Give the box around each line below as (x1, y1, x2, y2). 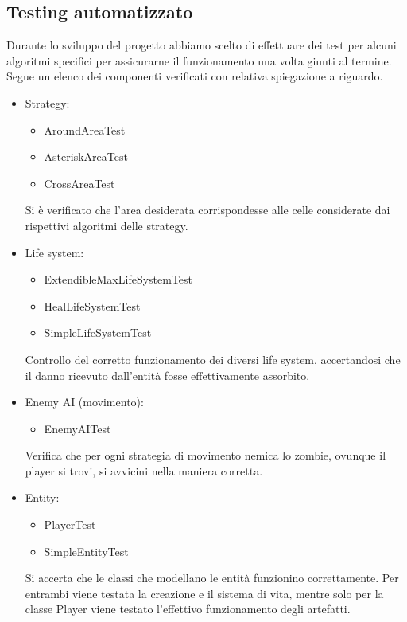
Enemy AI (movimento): (25, 393, 144, 410)
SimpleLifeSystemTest (44, 324, 152, 341)
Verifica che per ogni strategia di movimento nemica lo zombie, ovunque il (25, 447, 386, 464)
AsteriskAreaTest (44, 148, 128, 165)
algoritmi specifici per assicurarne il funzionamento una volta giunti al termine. (6, 52, 392, 68)
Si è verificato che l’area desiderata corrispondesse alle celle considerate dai (25, 201, 390, 218)
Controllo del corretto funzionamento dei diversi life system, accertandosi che (25, 350, 401, 367)
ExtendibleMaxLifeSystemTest (44, 271, 193, 288)
